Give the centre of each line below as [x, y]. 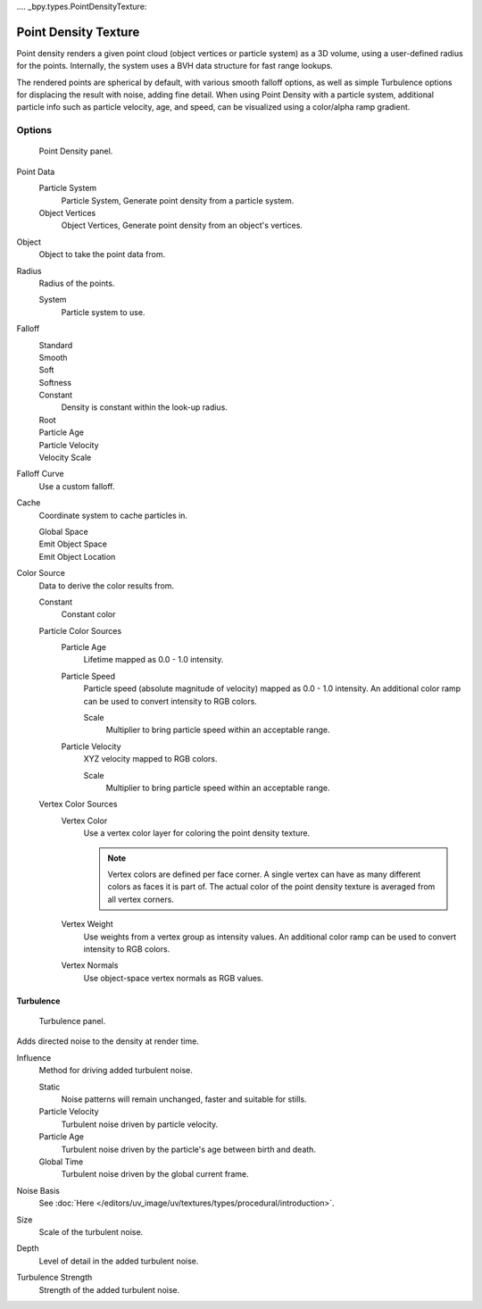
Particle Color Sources [80, 630]
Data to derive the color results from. [106, 586]
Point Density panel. [76, 151]
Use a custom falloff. [77, 486]
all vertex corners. [141, 899]
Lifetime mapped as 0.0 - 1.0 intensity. [154, 660]
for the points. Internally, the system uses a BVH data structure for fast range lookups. [175, 66]
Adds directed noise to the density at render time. [108, 1041]
